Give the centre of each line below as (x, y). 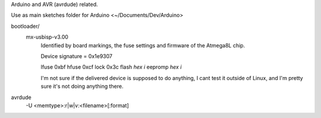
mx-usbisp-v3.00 (47, 37)
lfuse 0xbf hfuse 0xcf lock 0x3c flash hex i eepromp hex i (111, 67)
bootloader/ (25, 26)
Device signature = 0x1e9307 (77, 56)
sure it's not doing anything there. (82, 87)
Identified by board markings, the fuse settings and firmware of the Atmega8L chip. (143, 45)
